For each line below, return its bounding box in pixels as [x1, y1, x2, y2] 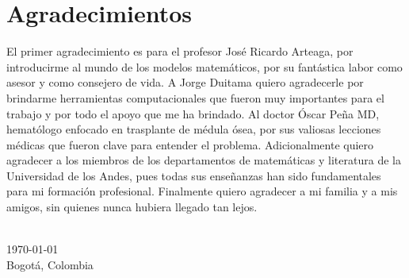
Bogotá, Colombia [6, 256, 94, 272]
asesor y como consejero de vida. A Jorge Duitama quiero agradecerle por [6, 74, 364, 91]
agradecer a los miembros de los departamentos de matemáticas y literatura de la [6, 152, 401, 168]
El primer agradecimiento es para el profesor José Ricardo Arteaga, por [6, 43, 354, 60]
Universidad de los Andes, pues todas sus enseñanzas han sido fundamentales [6, 167, 381, 183]
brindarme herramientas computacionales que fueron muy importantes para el [6, 89, 384, 106]
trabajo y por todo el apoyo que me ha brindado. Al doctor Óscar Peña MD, [6, 105, 380, 122]
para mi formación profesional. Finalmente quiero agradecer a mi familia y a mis [6, 183, 398, 199]
